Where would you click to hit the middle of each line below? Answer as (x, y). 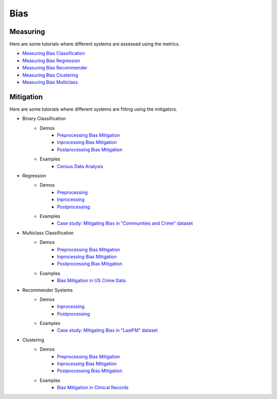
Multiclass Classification (48, 233)
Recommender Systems (47, 290)
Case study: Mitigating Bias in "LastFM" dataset (107, 330)
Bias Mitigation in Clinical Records (93, 388)
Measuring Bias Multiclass (50, 82)
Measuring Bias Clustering (50, 75)
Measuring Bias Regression (51, 60)
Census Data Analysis (80, 166)
